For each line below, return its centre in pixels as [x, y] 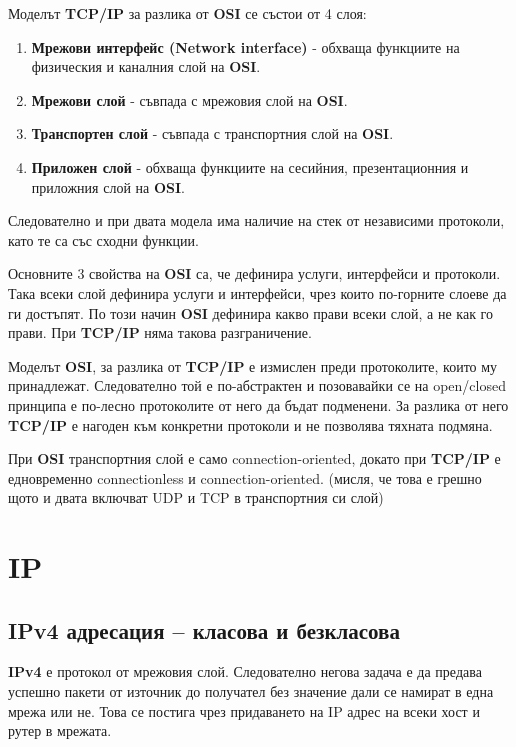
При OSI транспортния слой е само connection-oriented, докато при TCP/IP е [254, 458]
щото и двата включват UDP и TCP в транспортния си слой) [196, 497]
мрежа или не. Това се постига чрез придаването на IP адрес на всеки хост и [244, 710]
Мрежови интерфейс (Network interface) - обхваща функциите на [245, 46]
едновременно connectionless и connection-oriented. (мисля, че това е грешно [245, 477]
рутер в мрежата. [60, 730]
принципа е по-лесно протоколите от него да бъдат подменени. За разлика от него [258, 404]
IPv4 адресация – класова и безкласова [204, 629]
